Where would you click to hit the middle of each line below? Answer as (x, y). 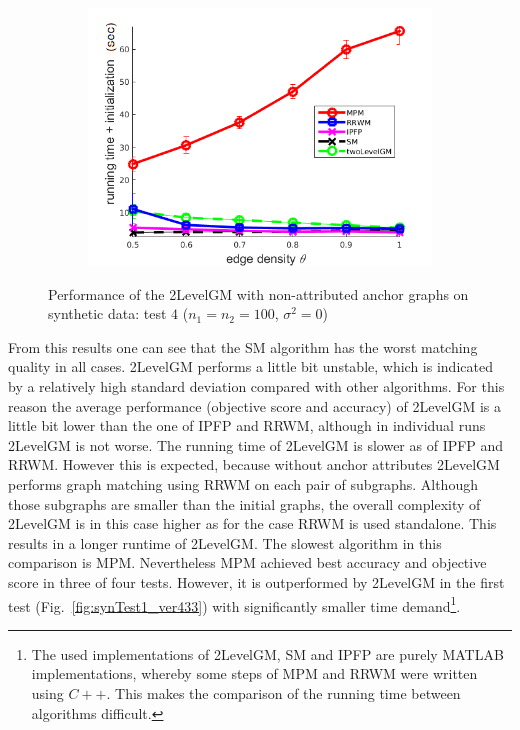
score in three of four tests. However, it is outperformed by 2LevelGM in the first (256, 581)
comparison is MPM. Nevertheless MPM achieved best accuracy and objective (247, 562)
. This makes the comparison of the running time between (283, 692)
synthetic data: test (107, 313)
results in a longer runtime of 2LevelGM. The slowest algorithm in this (225, 542)
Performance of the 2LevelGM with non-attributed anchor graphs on (258, 293)
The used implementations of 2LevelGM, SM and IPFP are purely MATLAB (267, 653)
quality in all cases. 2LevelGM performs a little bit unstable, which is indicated (250, 366)
